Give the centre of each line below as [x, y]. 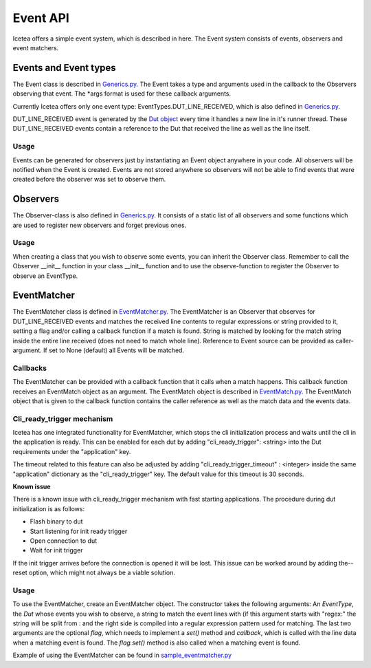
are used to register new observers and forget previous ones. [100, 225]
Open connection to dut [64, 541]
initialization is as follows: [49, 508]
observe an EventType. [45, 276]
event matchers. [36, 47]
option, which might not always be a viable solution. [102, 573]
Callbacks [30, 368]
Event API [41, 18]
